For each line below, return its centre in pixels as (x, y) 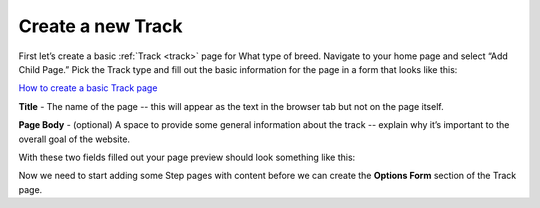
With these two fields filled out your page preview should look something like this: (187, 157)
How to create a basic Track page (88, 88)
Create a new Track (101, 26)
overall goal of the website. (74, 139)
